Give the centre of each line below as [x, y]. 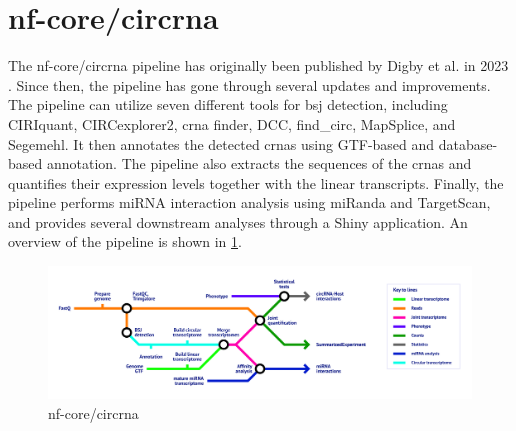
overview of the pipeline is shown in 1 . [125, 241]
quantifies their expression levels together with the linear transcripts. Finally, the [256, 182]
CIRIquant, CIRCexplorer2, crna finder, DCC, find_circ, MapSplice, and [232, 123]
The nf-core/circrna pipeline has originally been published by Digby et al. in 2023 [258, 65]
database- [468, 143]
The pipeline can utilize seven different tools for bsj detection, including [228, 104]
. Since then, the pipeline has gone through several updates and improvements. [249, 84]
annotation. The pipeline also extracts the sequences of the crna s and [259, 163]
